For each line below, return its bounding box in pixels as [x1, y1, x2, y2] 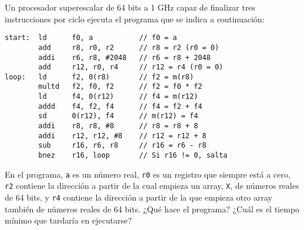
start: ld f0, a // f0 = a [5, 34, 177, 42]
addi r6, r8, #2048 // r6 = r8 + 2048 [38, 53, 211, 62]
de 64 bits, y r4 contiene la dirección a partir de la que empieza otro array [5, 191, 273, 204]
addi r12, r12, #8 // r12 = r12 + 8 [38, 131, 207, 140]
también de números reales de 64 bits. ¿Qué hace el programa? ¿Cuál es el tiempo [5, 202, 300, 215]
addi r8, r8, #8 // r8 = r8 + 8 [38, 122, 198, 131]
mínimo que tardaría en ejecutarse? [5, 214, 132, 226]
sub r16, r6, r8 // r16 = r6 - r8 [38, 141, 207, 150]
